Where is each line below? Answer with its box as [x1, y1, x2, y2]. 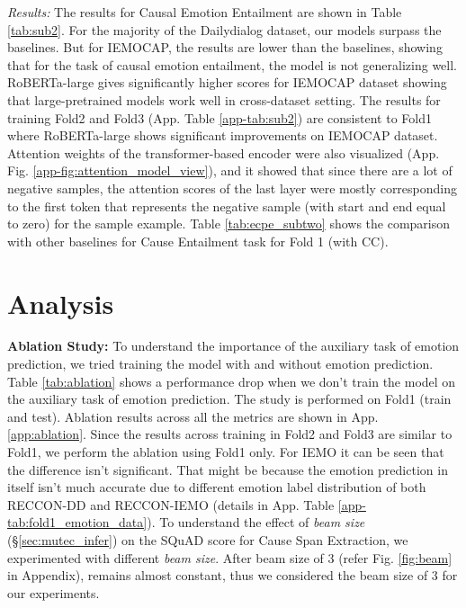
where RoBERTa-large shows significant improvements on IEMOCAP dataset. [7, 126, 438, 145]
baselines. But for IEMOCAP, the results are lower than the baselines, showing [7, 38, 443, 57]
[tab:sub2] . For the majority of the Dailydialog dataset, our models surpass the [7, 20, 442, 39]
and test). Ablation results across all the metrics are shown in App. [7, 407, 379, 425]
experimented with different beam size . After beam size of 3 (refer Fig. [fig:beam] [7, 548, 453, 567]
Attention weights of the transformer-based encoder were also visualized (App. [7, 143, 440, 162]
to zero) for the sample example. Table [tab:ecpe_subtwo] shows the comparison [7, 214, 451, 233]
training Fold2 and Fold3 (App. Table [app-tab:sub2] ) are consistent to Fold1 [7, 108, 432, 127]
